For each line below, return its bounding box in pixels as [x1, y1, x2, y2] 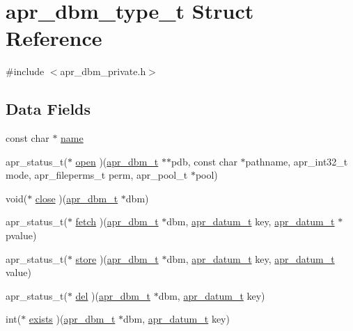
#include [6, 64, 45, 79]
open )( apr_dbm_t [75, 154, 159, 168]
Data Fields [6, 98, 91, 120]
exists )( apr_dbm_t [29, 312, 116, 326]
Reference [6, 24, 102, 52]
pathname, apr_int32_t [245, 154, 348, 168]
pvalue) [6, 228, 37, 243]
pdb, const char [171, 154, 237, 168]
